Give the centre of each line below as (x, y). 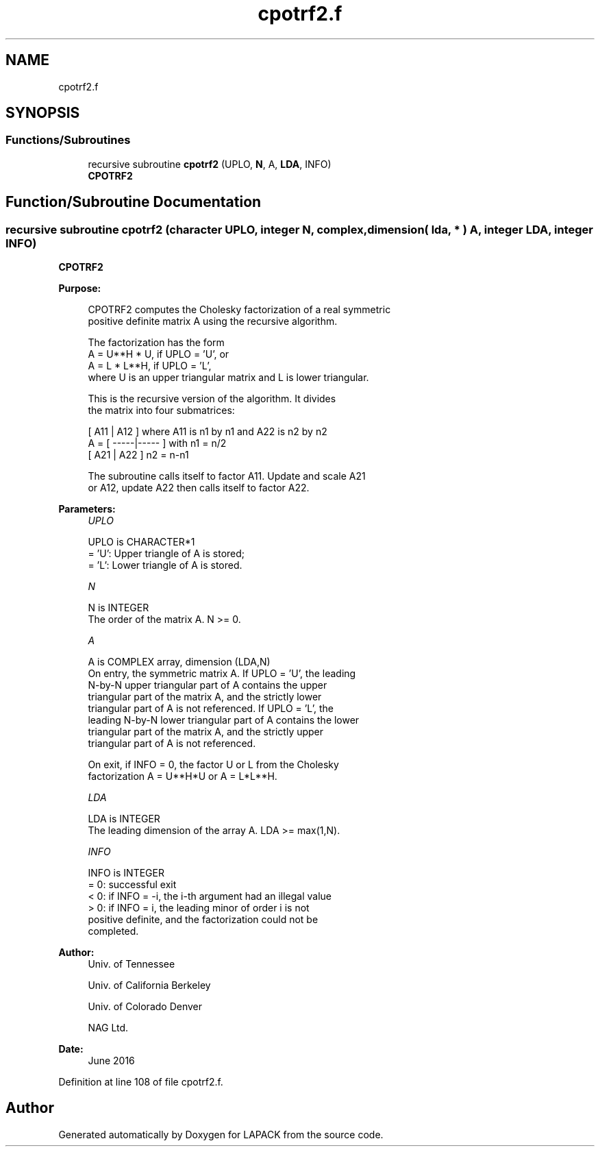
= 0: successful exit (132, 885)
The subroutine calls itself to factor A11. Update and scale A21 (227, 476)
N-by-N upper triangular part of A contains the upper (208, 685)
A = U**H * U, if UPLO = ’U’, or (159, 354)
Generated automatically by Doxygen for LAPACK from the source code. (221, 1134)
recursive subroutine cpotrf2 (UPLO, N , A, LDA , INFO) (210, 164)
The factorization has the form (156, 343)
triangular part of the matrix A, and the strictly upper (206, 732)
